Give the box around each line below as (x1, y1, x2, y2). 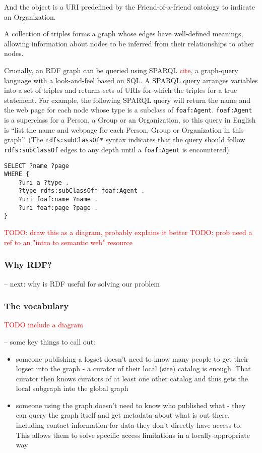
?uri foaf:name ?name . (18, 196, 98, 203)
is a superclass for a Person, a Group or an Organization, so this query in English (4, 115, 256, 125)
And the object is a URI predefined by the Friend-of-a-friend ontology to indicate (4, 2, 255, 12)
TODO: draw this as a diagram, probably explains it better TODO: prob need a (4, 227, 252, 238)
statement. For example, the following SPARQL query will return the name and (4, 94, 251, 105)
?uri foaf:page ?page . (18, 204, 98, 211)
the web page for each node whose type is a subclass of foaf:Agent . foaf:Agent (4, 104, 252, 115)
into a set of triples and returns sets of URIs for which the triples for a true (4, 85, 237, 95)
